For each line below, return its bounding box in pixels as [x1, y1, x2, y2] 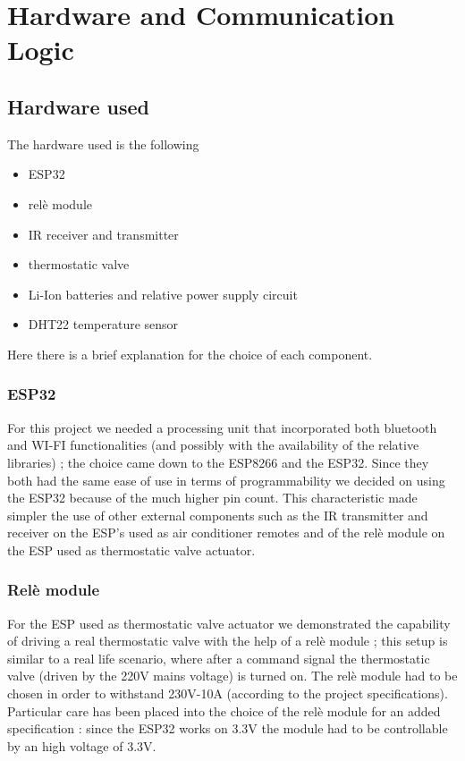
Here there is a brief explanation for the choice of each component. [7, 344, 373, 363]
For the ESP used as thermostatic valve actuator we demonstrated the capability [7, 613, 451, 632]
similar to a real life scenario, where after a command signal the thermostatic [7, 648, 430, 667]
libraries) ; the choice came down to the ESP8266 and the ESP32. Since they [7, 452, 429, 471]
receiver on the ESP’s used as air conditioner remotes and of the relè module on [7, 523, 445, 542]
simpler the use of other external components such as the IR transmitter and [7, 505, 428, 524]
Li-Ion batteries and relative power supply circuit [28, 284, 298, 303]
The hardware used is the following [7, 134, 199, 153]
